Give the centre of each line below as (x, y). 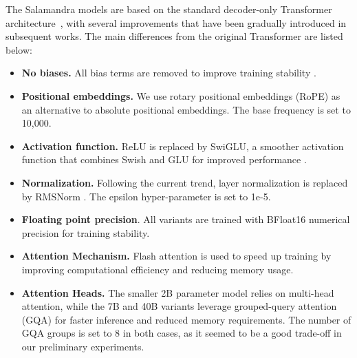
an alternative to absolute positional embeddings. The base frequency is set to (186, 109)
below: (19, 49)
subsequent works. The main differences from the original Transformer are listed (174, 36)
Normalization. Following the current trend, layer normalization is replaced (185, 182)
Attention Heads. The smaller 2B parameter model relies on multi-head (178, 292)
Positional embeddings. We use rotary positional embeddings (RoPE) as (181, 95)
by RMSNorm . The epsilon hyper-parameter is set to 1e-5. (146, 196)
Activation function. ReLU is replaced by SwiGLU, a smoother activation (183, 146)
